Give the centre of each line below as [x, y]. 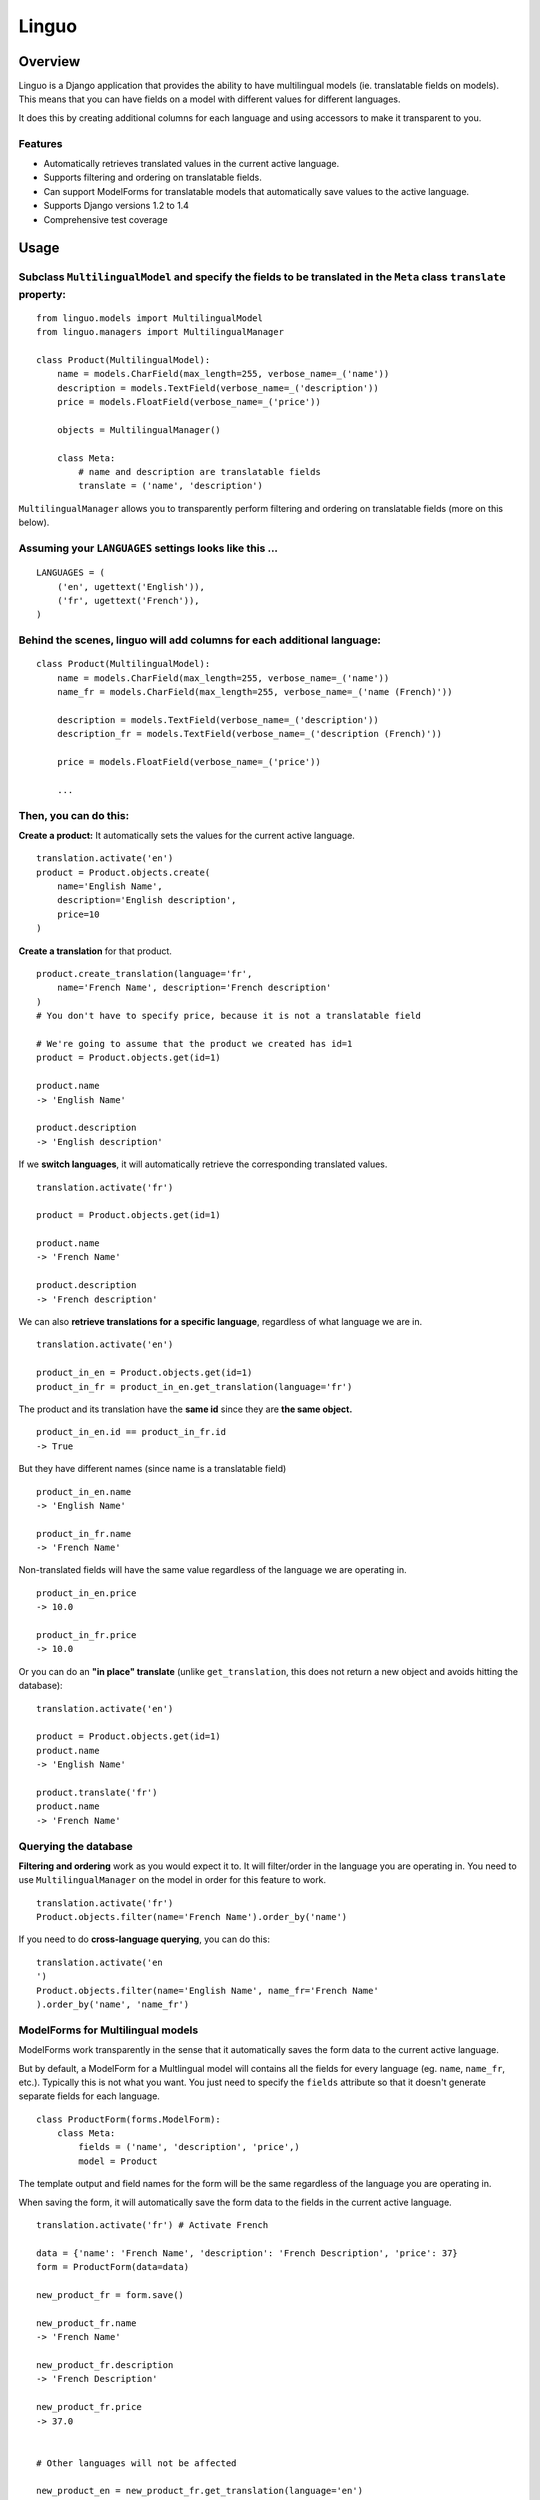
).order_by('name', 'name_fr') [113, 2004]
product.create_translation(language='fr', [144, 974]
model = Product [118, 2161]
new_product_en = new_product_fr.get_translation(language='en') [200, 2491]
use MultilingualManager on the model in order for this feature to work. [172, 1880]
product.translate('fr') [97, 1792]
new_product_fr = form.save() [110, 2295]
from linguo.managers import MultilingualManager [160, 332]
